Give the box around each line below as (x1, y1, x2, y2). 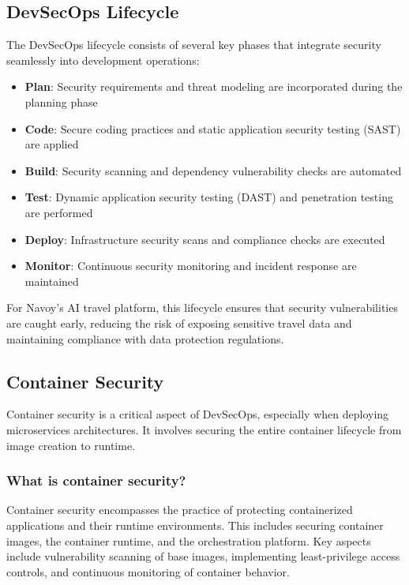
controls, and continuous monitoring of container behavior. (6, 563, 290, 579)
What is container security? (6, 471, 186, 490)
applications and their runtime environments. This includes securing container (6, 516, 384, 533)
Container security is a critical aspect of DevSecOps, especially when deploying (6, 406, 389, 422)
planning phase (24, 93, 98, 110)
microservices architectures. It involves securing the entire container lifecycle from (6, 421, 402, 437)
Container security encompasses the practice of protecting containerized (6, 501, 353, 518)
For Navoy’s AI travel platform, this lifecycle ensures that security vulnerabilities (6, 299, 398, 316)
